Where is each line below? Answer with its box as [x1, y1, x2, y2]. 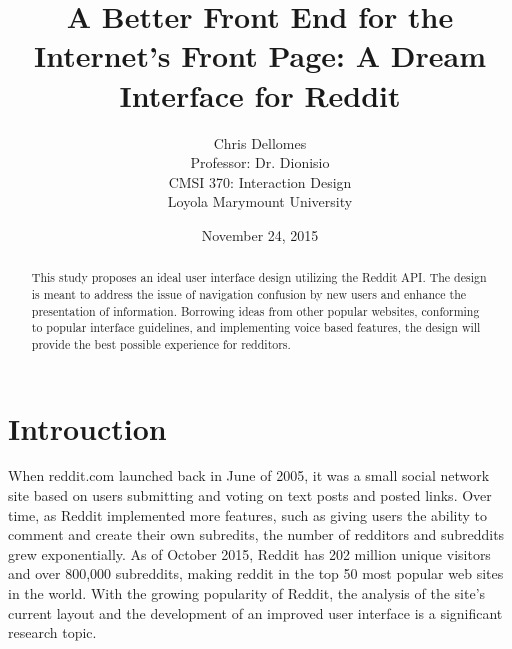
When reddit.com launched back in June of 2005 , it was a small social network [8, 465, 490, 486]
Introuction [8, 407, 167, 448]
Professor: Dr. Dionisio [190, 152, 330, 173]
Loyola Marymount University [167, 191, 353, 212]
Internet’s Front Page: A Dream [33, 35, 486, 76]
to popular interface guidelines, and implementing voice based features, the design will [31, 319, 481, 336]
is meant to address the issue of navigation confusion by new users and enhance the [31, 285, 467, 302]
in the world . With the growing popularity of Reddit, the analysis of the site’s [8, 583, 486, 604]
